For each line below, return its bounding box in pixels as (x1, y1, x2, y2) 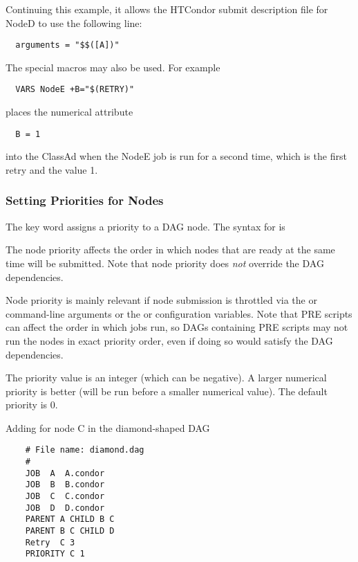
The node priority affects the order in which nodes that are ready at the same (6, 242, 335, 257)
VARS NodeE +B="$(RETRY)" (15, 84, 135, 95)
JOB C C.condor (25, 491, 105, 502)
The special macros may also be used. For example (6, 60, 220, 74)
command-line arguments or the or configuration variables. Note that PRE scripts (6, 306, 352, 320)
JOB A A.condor (25, 468, 105, 478)
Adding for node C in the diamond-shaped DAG (6, 420, 210, 435)
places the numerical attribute (6, 105, 133, 119)
